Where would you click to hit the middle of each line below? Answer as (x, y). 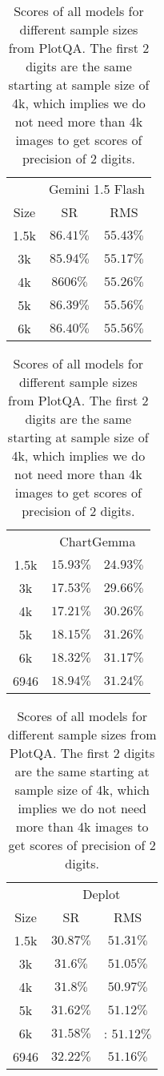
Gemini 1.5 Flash (96, 189)
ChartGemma (98, 541)
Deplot (102, 894)
